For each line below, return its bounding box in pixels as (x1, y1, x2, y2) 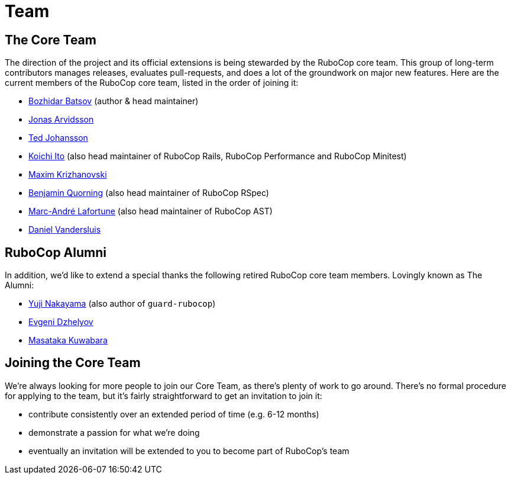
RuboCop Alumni (5, 245, 106, 260)
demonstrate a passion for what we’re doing (28, 427, 200, 438)
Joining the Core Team (5, 355, 141, 371)
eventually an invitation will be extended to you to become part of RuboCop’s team (28, 445, 350, 456)
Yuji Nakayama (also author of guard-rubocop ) (28, 298, 216, 309)
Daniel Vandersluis (28, 224, 101, 235)
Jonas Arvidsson (28, 114, 94, 125)
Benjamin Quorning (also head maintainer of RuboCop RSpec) (28, 188, 269, 198)
